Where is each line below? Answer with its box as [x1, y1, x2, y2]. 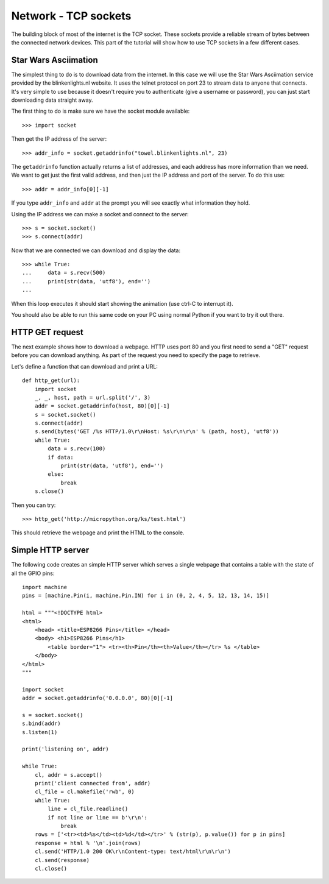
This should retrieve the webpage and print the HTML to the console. [11, 529, 185, 536]
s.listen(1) [22, 729, 58, 735]
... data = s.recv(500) [22, 269, 106, 277]
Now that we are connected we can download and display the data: [11, 247, 181, 254]
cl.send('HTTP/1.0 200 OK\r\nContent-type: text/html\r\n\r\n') [34, 848, 231, 855]
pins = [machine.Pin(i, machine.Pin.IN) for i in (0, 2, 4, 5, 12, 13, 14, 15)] [22, 592, 270, 599]
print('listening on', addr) [22, 746, 109, 752]
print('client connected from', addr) [34, 780, 151, 787]
